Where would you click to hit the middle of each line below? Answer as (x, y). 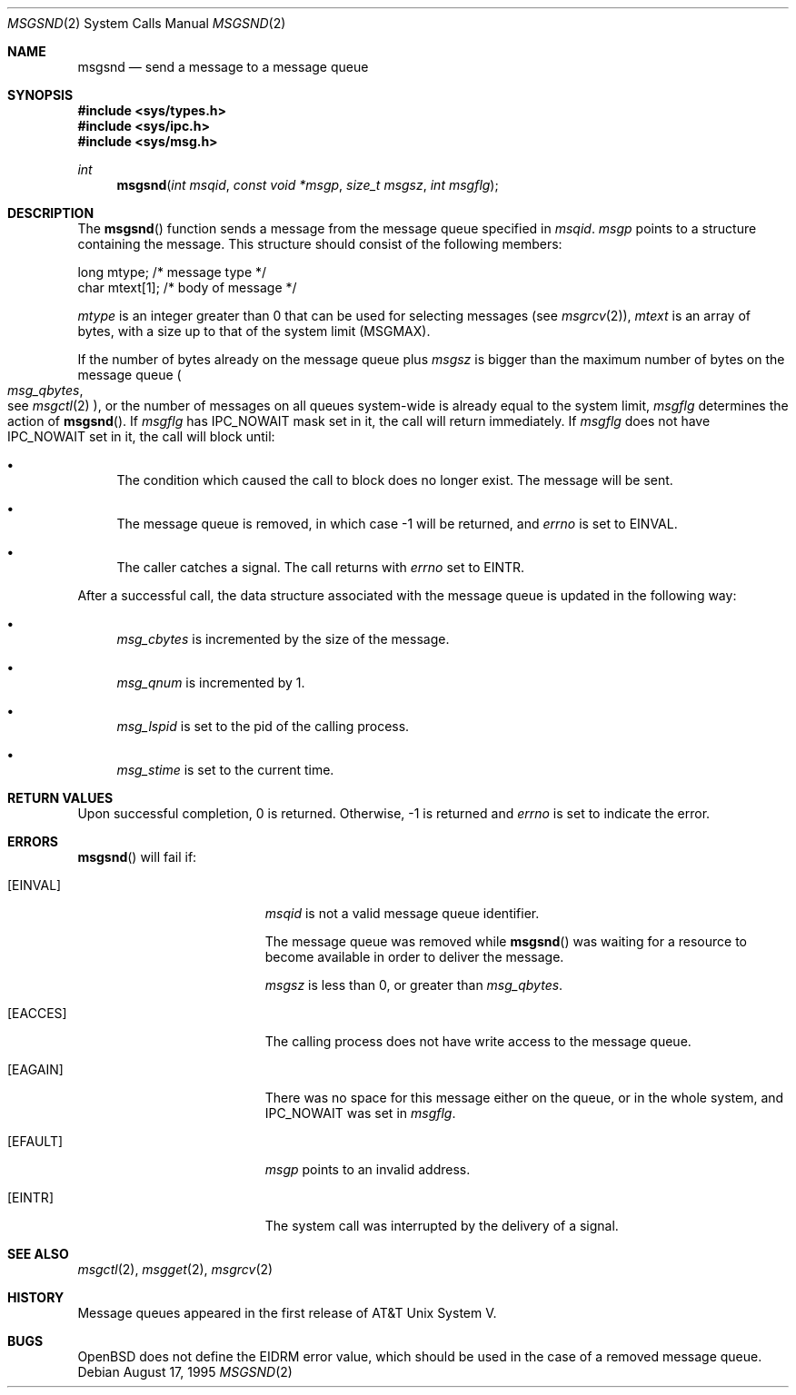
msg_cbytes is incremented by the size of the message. (283, 639)
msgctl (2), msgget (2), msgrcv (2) (175, 1269)
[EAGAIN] (35, 1069)
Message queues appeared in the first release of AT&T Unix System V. (287, 1313)
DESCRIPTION (51, 213)
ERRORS (33, 841)
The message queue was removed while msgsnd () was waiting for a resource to (506, 941)
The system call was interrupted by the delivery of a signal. (442, 1226)
